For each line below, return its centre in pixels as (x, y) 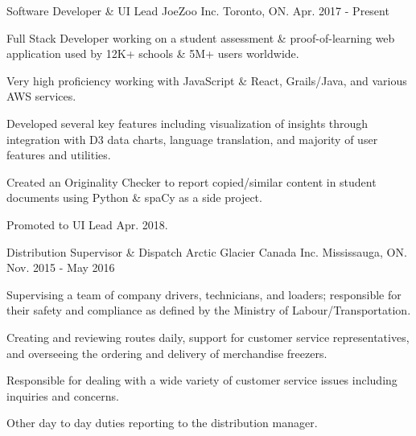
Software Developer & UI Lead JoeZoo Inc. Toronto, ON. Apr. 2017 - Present (198, 10)
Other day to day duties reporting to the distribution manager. (162, 423)
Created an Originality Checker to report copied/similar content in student (192, 181)
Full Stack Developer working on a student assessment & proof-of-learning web (201, 37)
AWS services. (41, 96)
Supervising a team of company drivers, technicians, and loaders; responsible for (204, 294)
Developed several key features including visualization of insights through (187, 123)
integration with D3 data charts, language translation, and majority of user (192, 139)
